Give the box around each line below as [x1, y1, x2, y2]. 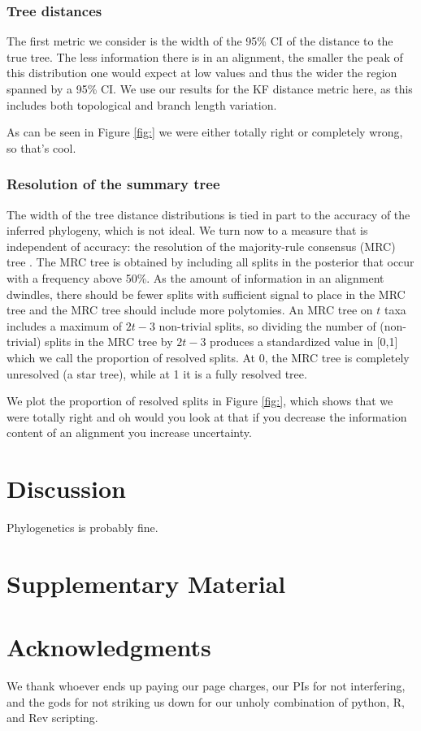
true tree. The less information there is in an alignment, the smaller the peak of [7, 48, 403, 65]
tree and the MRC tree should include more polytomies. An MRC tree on [7, 301, 373, 318]
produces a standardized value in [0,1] [210, 333, 398, 350]
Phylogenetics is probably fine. [7, 519, 158, 536]
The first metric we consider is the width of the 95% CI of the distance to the [7, 32, 393, 50]
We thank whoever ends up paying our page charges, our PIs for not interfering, [7, 677, 406, 694]
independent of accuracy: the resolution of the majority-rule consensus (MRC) [7, 237, 396, 254]
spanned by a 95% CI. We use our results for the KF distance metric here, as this [7, 80, 413, 97]
